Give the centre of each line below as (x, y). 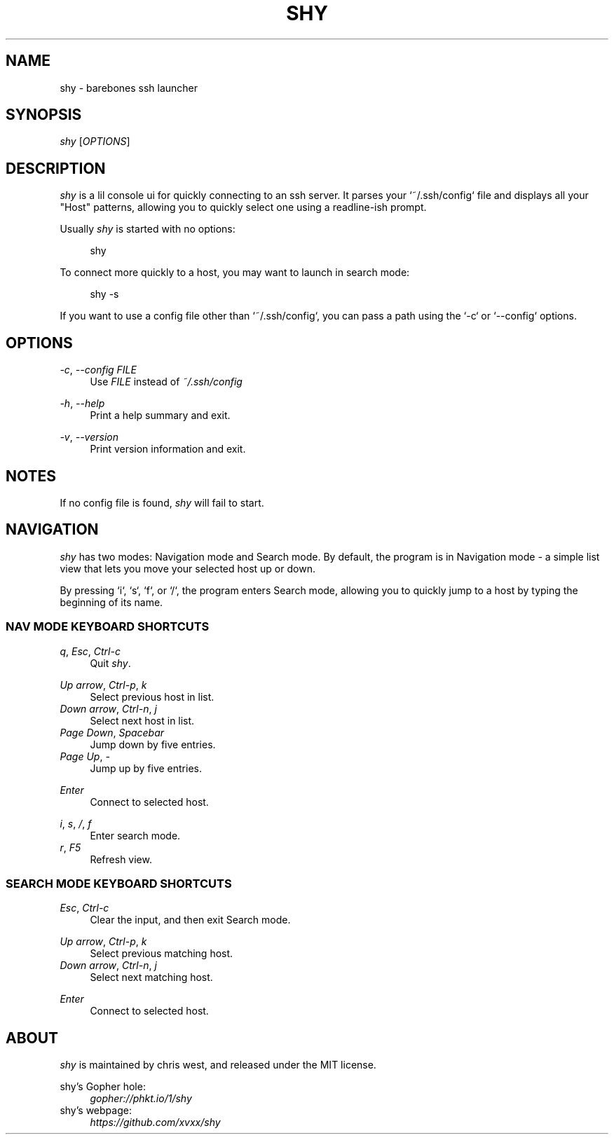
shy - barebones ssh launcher (129, 88)
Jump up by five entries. (146, 768)
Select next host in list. (142, 720)
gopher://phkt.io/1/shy (141, 1099)
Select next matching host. (151, 977)
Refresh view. (121, 859)
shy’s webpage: (96, 1111)
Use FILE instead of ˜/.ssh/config (166, 382)
